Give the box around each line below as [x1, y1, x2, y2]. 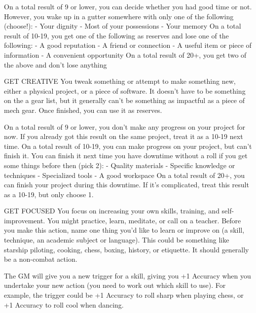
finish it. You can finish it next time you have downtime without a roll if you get [4, 150, 248, 161]
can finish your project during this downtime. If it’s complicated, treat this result [4, 179, 249, 190]
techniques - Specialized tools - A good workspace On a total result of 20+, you [4, 170, 245, 180]
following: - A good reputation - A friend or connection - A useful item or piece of [4, 40, 252, 50]
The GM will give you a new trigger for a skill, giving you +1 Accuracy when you [4, 270, 251, 280]
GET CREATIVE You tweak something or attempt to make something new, [4, 76, 236, 86]
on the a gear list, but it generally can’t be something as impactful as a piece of [4, 95, 245, 105]
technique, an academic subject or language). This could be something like [4, 235, 229, 245]
